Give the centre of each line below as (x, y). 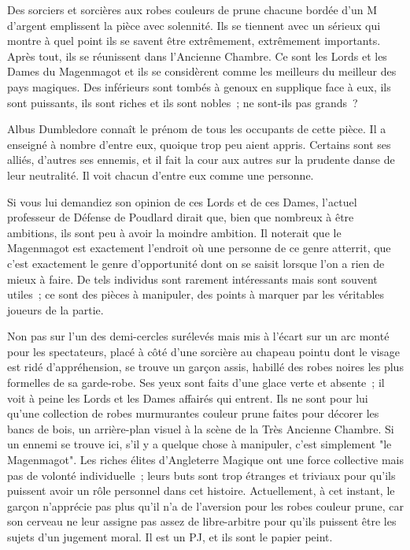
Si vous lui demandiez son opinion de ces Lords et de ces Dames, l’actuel (182, 201)
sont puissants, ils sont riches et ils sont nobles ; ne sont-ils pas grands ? (183, 102)
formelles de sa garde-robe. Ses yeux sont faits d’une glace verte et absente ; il (196, 383)
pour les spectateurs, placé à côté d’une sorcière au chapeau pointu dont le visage (204, 351)
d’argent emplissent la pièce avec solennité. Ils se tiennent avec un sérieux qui (194, 25)
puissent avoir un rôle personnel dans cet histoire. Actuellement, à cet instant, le (201, 491)
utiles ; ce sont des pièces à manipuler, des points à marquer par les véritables (196, 294)
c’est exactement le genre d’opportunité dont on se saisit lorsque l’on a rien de (196, 263)
